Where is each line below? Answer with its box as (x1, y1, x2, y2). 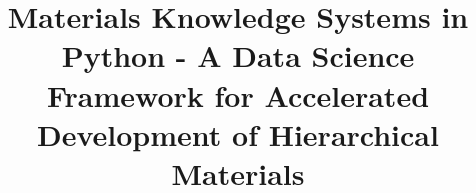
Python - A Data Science (61, 35, 415, 76)
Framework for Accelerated (46, 74, 430, 115)
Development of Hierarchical (37, 113, 439, 154)
